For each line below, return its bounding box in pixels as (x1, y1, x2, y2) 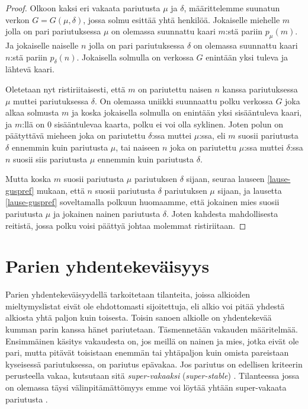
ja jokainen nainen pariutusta (53, 207, 161, 219)
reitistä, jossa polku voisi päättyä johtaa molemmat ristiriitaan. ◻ (5, 219, 246, 231)
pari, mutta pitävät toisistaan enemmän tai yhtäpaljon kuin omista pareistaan (5, 346, 289, 359)
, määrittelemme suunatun (184, 2, 280, 14)
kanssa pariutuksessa (222, 82, 298, 95)
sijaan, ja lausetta (217, 184, 282, 196)
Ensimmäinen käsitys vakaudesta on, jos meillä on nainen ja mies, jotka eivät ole (5, 334, 299, 347)
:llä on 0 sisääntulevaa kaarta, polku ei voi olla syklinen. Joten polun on (22, 117, 283, 130)
